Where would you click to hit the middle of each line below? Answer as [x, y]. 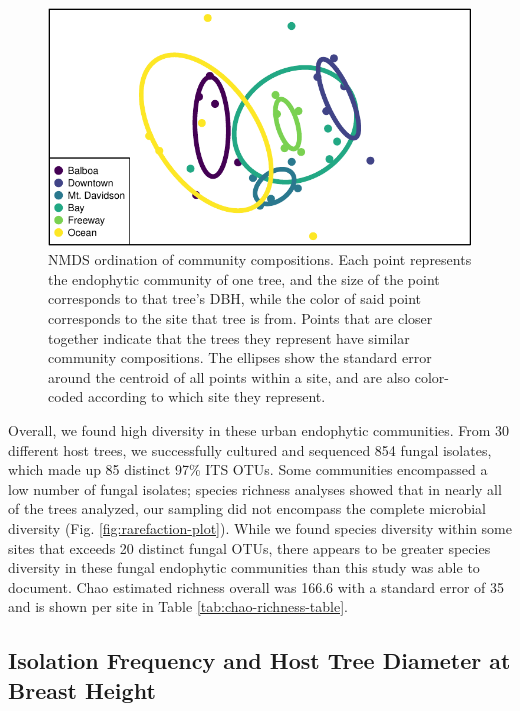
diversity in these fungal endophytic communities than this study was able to [244, 567]
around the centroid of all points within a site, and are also [229, 376]
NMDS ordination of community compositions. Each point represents [260, 259]
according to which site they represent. [207, 396]
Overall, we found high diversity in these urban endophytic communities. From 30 [259, 429]
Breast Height [82, 689]
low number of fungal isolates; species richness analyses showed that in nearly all [255, 488]
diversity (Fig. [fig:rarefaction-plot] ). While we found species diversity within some [260, 527]
